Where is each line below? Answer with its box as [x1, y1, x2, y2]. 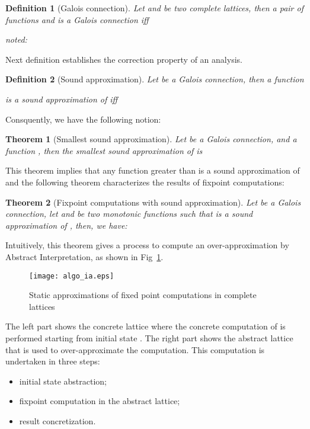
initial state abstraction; [19, 374, 107, 387]
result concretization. [19, 414, 96, 427]
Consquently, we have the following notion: [5, 113, 161, 125]
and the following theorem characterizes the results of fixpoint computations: [5, 175, 285, 188]
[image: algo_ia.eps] [29, 271, 114, 280]
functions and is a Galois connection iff [5, 13, 149, 25]
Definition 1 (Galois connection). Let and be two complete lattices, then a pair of [5, 2, 303, 14]
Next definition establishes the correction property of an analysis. [5, 53, 242, 65]
